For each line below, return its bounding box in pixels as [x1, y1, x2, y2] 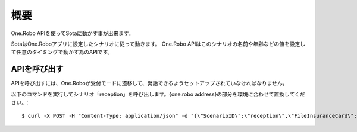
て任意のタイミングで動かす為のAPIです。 [11, 49, 113, 56]
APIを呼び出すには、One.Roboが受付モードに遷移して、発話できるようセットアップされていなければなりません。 [11, 80, 288, 87]
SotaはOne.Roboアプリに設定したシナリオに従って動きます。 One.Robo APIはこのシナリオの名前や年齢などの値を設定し [11, 40, 306, 47]
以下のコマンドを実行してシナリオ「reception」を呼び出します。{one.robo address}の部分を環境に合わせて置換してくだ [11, 91, 306, 98]
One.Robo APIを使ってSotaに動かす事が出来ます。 [11, 30, 134, 37]
